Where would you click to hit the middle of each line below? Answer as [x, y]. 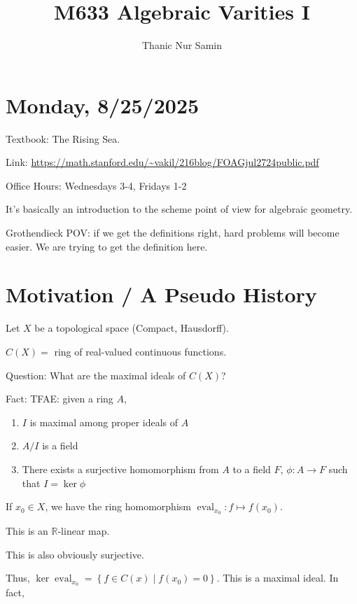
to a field [252, 469]
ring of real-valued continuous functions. [140, 351]
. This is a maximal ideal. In [278, 578]
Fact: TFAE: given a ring [59, 399]
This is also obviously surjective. [75, 554]
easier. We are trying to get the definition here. [107, 246]
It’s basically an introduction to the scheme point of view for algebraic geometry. [179, 209]
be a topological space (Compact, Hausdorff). [132, 328]
